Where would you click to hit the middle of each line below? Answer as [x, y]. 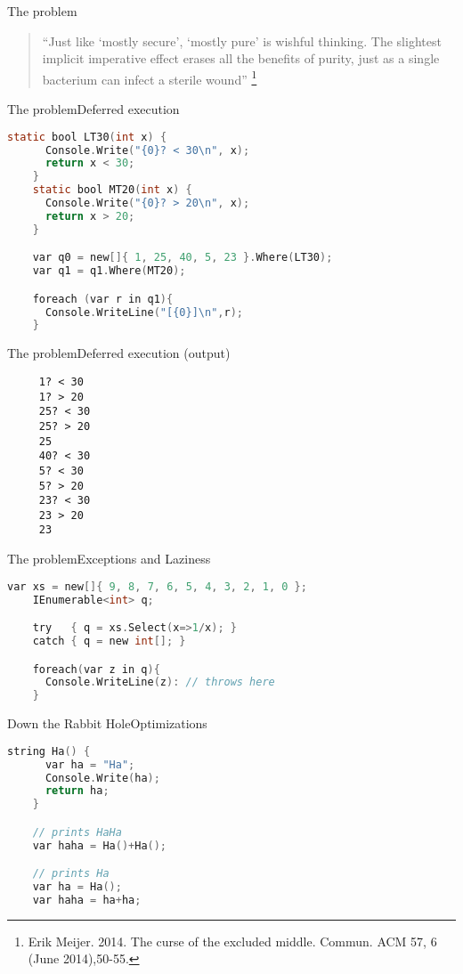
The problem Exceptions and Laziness [109, 559]
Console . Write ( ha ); [102, 778]
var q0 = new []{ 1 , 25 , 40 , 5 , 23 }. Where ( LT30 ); [183, 258]
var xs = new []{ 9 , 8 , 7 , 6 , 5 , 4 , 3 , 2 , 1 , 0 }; [157, 586]
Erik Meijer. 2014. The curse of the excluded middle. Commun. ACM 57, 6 [232, 941]
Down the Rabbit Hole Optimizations [107, 723]
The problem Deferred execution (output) [119, 353]
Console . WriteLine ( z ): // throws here [160, 682]
